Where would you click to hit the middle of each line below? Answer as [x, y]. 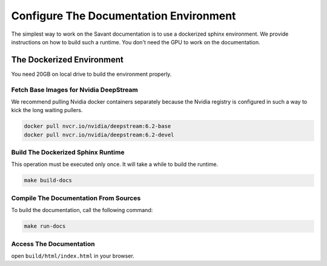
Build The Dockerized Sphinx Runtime [68, 153]
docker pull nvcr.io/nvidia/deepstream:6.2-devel [99, 135]
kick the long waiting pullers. [47, 110]
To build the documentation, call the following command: [82, 210]
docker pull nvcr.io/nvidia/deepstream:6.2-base [97, 126]
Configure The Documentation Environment [124, 16]
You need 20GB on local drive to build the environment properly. [91, 74]
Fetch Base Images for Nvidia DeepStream [75, 90]
